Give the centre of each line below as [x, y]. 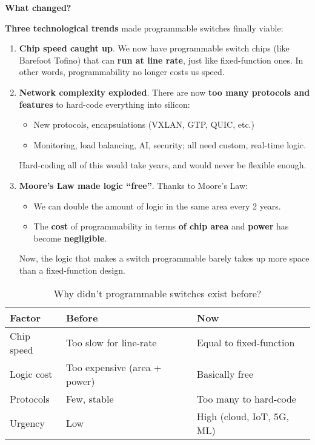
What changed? [38, 7]
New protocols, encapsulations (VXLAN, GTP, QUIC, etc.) [144, 124]
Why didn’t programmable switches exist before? [157, 293]
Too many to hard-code [246, 398]
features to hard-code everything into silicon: [104, 104]
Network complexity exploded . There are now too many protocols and [164, 92]
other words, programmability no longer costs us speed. [122, 72]
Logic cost [31, 374]
